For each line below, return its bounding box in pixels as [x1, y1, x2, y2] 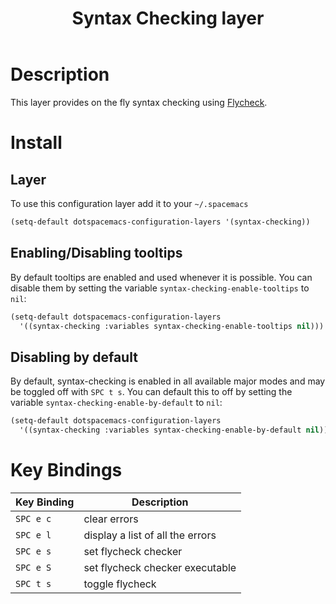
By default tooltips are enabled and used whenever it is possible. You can [10, 271, 313, 283]
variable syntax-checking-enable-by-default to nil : [10, 397, 223, 409]
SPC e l [15, 529, 52, 541]
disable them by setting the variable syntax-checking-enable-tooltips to [10, 282, 310, 294]
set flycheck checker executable [83, 560, 237, 574]
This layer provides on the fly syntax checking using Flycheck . [10, 96, 268, 108]
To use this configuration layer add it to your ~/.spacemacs [10, 197, 249, 209]
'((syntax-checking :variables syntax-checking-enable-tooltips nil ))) [19, 321, 325, 331]
